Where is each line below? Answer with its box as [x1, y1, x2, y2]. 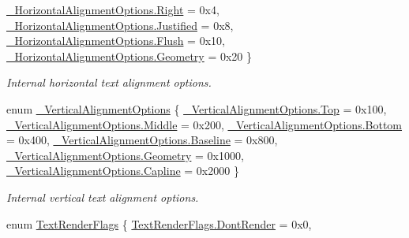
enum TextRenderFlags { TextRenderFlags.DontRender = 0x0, [6, 215, 312, 232]
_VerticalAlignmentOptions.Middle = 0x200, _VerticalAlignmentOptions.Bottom [6, 116, 403, 132]
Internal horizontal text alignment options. [6, 74, 212, 91]
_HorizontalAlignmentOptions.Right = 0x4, [6, 2, 220, 17]
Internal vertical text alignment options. [6, 188, 199, 205]
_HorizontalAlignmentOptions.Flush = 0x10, [6, 32, 225, 49]
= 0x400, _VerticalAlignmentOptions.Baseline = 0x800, [6, 132, 278, 148]
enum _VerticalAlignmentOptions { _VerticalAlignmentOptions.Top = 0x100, [6, 100, 387, 117]
